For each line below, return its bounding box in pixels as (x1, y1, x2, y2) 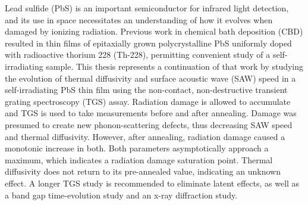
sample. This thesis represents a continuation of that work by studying (46, 60, 304, 72)
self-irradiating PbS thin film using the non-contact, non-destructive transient (5, 83, 288, 96)
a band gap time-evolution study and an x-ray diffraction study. (5, 188, 238, 201)
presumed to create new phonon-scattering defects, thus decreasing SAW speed (5, 118, 293, 131)
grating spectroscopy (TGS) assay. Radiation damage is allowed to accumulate (5, 95, 291, 107)
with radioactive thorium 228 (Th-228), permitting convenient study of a (5, 48, 271, 61)
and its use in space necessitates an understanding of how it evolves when (5, 13, 273, 26)
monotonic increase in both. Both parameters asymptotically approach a (5, 142, 269, 154)
